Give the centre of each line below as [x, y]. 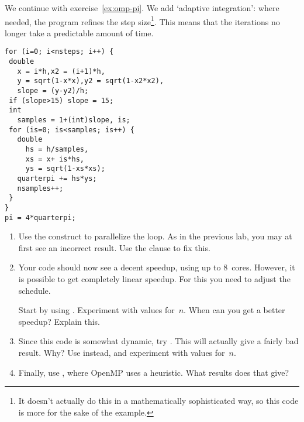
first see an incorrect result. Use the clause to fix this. [114, 247]
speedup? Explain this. [59, 321]
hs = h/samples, [57, 149]
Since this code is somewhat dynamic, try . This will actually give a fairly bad [158, 341]
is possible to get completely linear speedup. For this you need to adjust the [154, 279]
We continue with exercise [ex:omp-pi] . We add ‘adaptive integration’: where [142, 8]
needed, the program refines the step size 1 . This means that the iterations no [142, 20]
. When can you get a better [234, 310]
